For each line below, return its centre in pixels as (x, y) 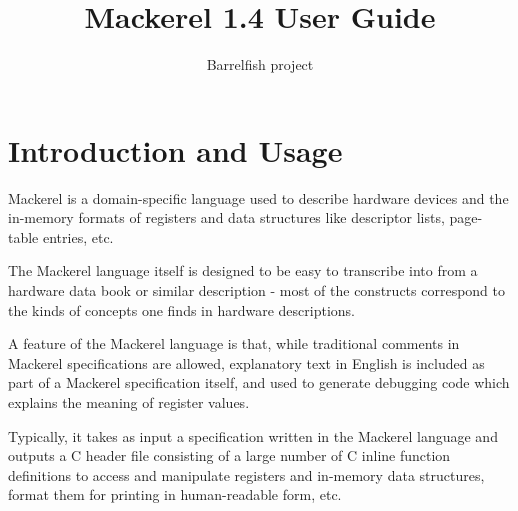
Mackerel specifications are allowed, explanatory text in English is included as (246, 362)
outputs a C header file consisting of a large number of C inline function (229, 455)
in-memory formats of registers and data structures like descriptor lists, (226, 217)
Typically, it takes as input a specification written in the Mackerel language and (253, 435)
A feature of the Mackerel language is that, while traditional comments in (234, 343)
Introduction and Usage (175, 149)
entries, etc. (78, 236)
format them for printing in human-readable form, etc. (175, 494)
